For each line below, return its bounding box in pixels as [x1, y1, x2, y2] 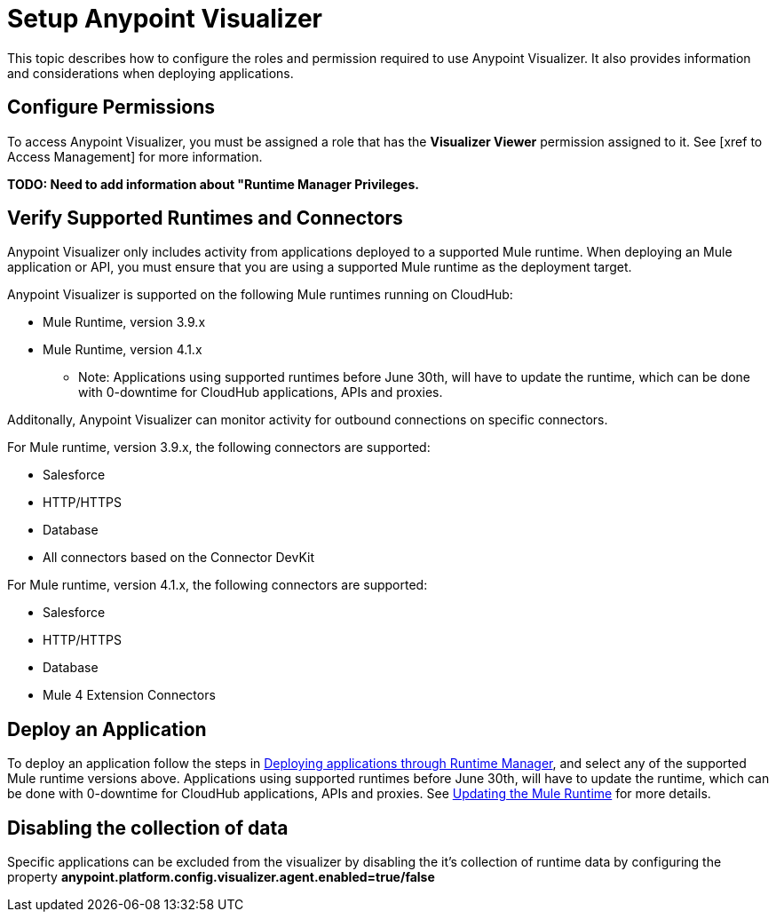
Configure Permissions [7, 96, 216, 119]
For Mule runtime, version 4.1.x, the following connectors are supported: [7, 577, 428, 593]
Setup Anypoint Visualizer [7, 4, 323, 34]
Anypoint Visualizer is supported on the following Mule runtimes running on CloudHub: [7, 287, 513, 303]
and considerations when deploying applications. [7, 65, 294, 81]
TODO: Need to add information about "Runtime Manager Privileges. [7, 176, 419, 192]
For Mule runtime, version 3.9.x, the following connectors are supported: [7, 440, 431, 456]
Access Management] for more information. [7, 148, 263, 164]
